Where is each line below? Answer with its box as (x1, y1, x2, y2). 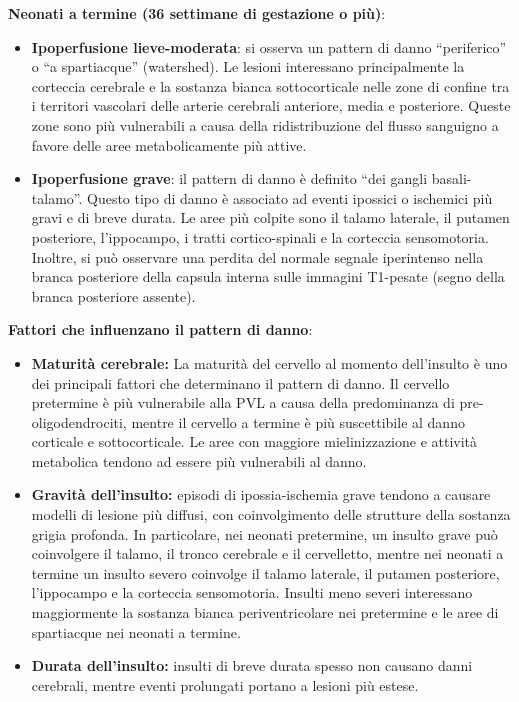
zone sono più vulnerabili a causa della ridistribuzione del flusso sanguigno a (31, 114, 499, 135)
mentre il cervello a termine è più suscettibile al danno (131, 411, 465, 432)
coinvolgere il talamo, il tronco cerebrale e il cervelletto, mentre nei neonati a (31, 543, 504, 564)
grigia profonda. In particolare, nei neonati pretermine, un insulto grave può (31, 523, 498, 544)
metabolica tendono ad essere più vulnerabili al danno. (31, 450, 367, 471)
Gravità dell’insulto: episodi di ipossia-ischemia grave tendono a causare (31, 484, 491, 505)
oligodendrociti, (31, 411, 127, 432)
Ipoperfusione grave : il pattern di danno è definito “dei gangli (31, 168, 428, 189)
